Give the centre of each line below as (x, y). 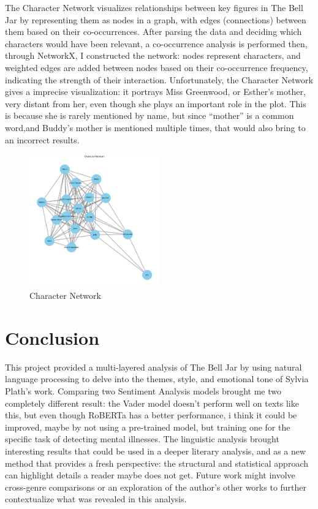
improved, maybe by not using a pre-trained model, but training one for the (148, 427)
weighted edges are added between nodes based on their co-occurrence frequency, (157, 67)
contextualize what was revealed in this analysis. (96, 499)
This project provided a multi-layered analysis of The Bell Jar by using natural (153, 367)
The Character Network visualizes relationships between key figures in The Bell (154, 7)
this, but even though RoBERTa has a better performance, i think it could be (151, 415)
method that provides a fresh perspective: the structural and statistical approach (157, 463)
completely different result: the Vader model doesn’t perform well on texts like (152, 403)
